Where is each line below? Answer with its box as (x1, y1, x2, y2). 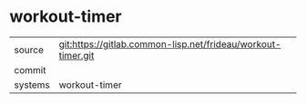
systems (14, 79, 50, 91)
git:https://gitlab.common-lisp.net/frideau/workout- (58, 38, 281, 51)
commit (14, 63, 46, 76)
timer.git (58, 49, 95, 61)
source (14, 43, 44, 56)
